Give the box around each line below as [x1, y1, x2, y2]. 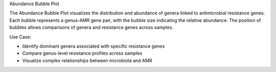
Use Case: [9, 34, 32, 40]
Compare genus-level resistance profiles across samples [22, 50, 143, 56]
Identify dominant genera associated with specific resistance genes [22, 43, 165, 49]
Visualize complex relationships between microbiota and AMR [22, 57, 153, 63]
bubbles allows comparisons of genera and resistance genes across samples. [9, 25, 174, 31]
